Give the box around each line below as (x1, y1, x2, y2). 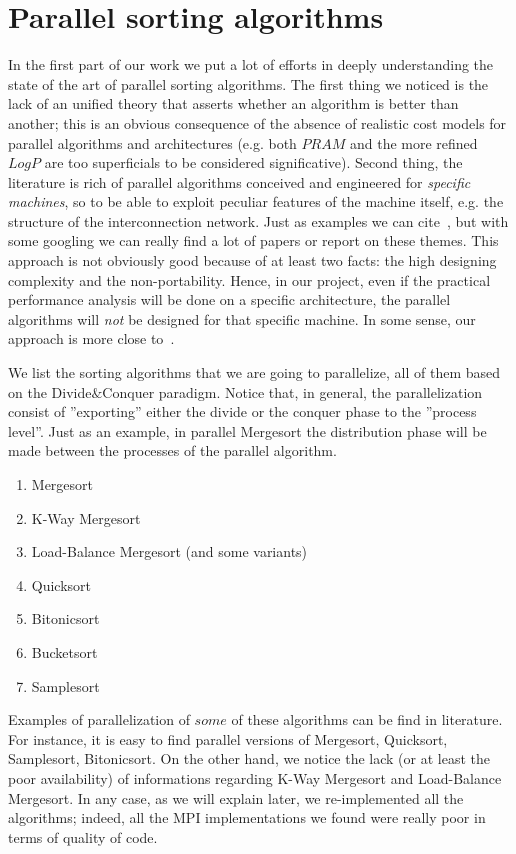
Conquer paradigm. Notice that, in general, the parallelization (102, 381, 483, 402)
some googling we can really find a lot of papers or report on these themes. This (8, 230, 499, 251)
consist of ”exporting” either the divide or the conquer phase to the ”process (8, 401, 477, 422)
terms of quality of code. (8, 826, 158, 847)
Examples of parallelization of (8, 709, 190, 730)
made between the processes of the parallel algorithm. (8, 440, 337, 461)
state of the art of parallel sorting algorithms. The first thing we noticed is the (8, 73, 489, 94)
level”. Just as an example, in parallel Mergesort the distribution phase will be (8, 420, 487, 441)
